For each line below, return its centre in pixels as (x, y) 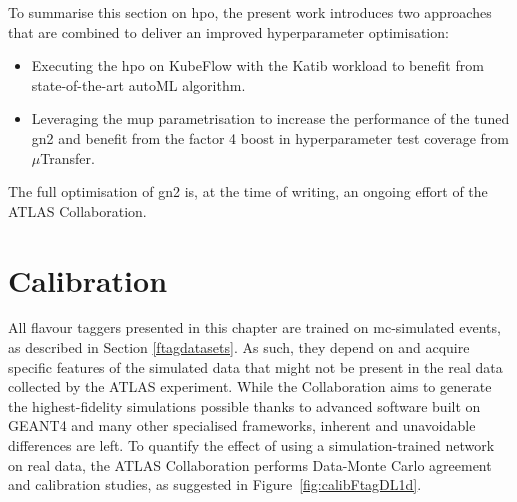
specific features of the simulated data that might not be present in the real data (255, 366)
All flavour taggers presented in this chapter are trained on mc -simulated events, (254, 327)
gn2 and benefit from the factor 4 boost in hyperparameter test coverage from (270, 137)
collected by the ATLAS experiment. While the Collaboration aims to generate (250, 386)
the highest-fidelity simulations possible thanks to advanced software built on (244, 405)
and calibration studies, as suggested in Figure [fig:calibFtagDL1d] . (215, 484)
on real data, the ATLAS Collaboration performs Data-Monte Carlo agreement (250, 464)
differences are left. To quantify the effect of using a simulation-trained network (251, 445)
